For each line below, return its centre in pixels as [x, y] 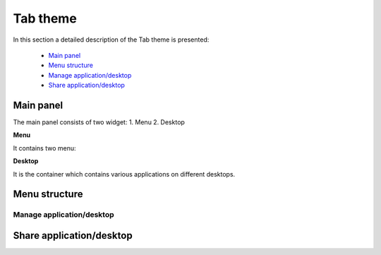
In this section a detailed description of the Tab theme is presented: [111, 40]
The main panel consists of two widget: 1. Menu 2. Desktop [99, 122]
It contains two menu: [44, 148]
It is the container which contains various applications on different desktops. [124, 174]
